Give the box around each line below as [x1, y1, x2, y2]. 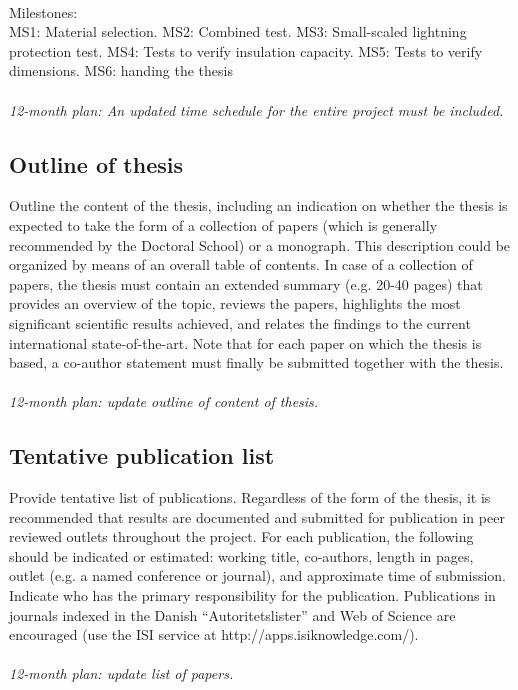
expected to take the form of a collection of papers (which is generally [9, 214, 438, 235]
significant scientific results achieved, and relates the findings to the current [9, 312, 471, 333]
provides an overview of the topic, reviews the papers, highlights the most [9, 293, 461, 314]
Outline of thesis [9, 148, 184, 179]
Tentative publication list [9, 440, 275, 471]
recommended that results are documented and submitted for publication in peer [9, 506, 505, 527]
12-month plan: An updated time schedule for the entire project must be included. [9, 99, 504, 120]
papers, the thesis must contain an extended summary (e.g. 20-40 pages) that [9, 273, 483, 294]
